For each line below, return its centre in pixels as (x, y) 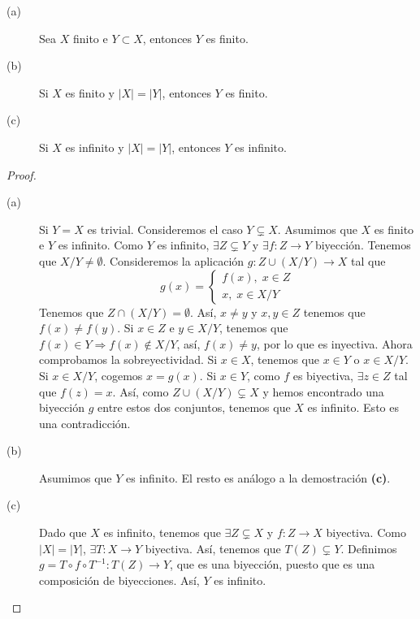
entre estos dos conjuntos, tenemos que (194, 407)
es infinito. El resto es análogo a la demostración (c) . (258, 477)
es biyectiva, (323, 375)
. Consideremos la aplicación (173, 260)
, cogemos (119, 375)
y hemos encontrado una (323, 391)
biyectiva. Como (366, 532)
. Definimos (369, 548)
